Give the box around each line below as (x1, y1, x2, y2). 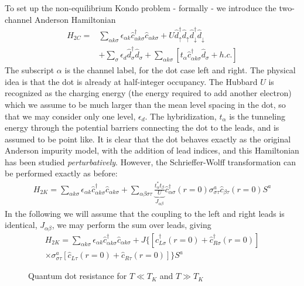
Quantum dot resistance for (28, 270, 127, 282)
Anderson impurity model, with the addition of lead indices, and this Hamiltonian (5, 144, 299, 156)
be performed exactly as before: (5, 167, 118, 179)
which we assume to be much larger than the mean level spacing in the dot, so (5, 98, 286, 110)
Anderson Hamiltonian (34, 13, 116, 25)
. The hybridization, (145, 110, 217, 122)
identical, (5, 219, 37, 231)
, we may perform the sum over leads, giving (52, 219, 211, 231)
